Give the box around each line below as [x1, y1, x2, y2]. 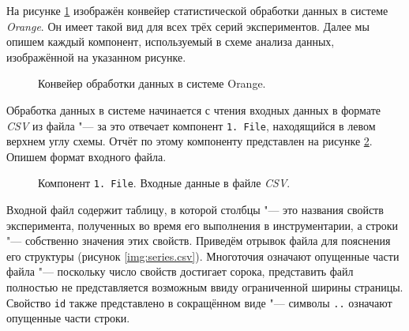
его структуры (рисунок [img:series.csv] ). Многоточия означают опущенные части [6, 247, 400, 264]
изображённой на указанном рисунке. [6, 48, 186, 65]
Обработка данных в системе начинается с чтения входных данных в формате [6, 101, 381, 118]
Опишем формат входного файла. [6, 148, 167, 164]
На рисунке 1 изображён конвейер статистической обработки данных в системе [6, 2, 388, 18]
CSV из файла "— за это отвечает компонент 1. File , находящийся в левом [6, 117, 376, 134]
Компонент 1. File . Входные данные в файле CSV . [38, 175, 291, 191]
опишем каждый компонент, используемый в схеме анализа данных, [6, 33, 335, 50]
